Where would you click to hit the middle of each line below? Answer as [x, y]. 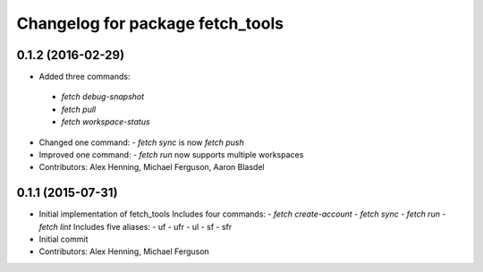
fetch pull [79, 109]
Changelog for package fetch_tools [150, 23]
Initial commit [64, 239]
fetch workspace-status [106, 122]
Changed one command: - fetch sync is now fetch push [142, 142]
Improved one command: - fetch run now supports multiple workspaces [171, 155]
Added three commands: [85, 77]
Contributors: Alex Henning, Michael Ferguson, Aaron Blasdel [152, 167]
